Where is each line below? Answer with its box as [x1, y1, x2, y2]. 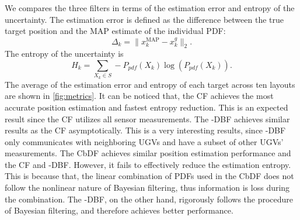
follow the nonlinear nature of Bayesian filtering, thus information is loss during [5, 181, 290, 194]
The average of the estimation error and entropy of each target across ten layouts [5, 78, 295, 90]
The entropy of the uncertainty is [5, 47, 124, 60]
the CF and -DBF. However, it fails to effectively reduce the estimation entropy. [5, 158, 291, 170]
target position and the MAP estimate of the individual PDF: [5, 25, 226, 37]
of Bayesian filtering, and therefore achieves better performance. [5, 204, 233, 216]
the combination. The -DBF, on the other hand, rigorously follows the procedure [5, 192, 294, 205]
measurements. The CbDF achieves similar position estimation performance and [5, 147, 291, 159]
